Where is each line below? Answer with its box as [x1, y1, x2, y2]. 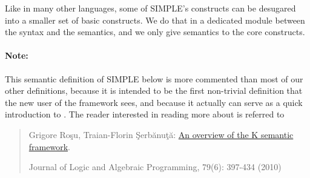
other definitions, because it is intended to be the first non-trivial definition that [5, 84, 303, 97]
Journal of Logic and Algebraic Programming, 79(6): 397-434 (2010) [28, 160, 282, 173]
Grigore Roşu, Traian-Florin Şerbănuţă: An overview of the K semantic [28, 128, 294, 140]
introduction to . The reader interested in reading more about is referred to [5, 108, 285, 120]
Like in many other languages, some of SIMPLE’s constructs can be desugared [5, 2, 296, 14]
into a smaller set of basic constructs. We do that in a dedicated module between [5, 13, 305, 26]
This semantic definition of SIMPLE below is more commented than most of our [5, 72, 303, 85]
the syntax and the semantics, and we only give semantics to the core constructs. [5, 25, 305, 38]
